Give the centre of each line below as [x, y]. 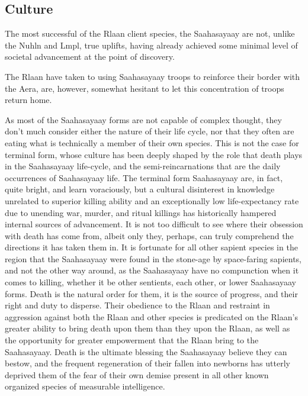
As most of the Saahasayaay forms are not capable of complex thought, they [143, 119]
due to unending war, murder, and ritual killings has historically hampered [141, 212]
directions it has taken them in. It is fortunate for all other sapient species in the [151, 247]
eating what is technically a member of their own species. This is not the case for [152, 142]
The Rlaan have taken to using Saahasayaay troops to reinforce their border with [153, 76]
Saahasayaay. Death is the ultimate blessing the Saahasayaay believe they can [146, 351]
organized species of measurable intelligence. [85, 386]
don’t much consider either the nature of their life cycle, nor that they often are [150, 131]
